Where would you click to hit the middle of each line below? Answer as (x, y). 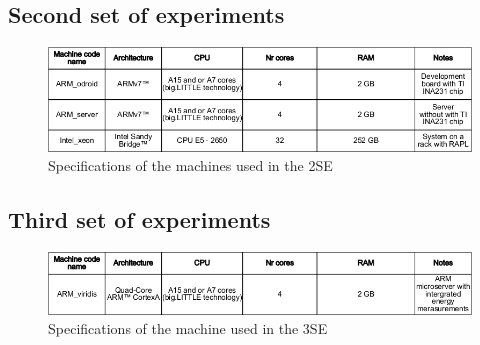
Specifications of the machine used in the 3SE (188, 328)
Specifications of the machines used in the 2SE (190, 165)
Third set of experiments (139, 219)
